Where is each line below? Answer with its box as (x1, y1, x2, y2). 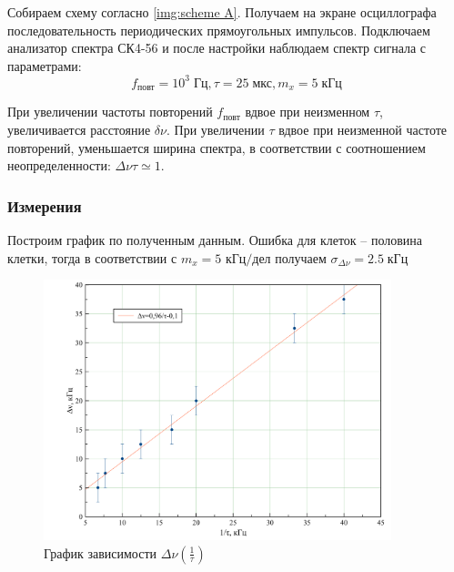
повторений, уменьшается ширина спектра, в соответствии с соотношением (7, 138, 426, 157)
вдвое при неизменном (245, 102, 370, 121)
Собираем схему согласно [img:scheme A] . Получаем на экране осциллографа (7, 3, 437, 21)
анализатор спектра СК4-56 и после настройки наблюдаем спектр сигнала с (7, 38, 427, 57)
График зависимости (44, 543, 157, 562)
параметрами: (7, 56, 82, 75)
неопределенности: (7, 156, 111, 175)
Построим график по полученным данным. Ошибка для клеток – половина (7, 230, 423, 249)
